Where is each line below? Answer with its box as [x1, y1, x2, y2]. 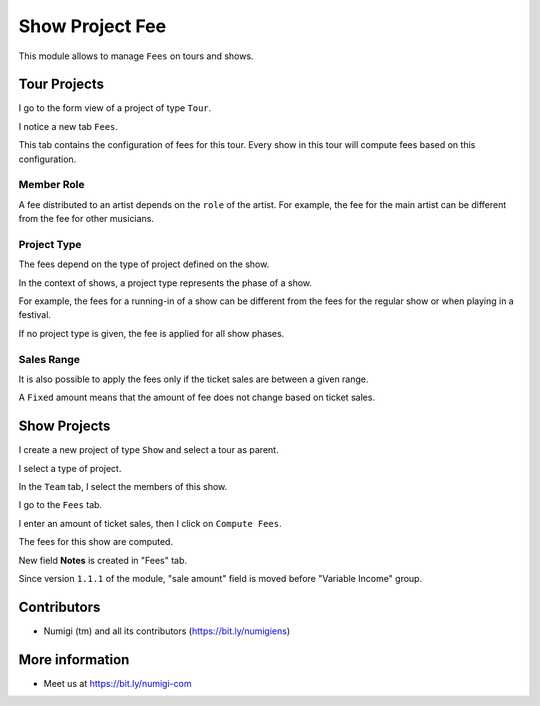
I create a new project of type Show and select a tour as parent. [18, 444, 279, 456]
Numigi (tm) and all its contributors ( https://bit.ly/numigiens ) [43, 625, 291, 637]
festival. [18, 309, 52, 321]
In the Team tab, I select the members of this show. [18, 481, 228, 493]
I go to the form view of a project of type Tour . [18, 102, 212, 114]
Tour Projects [18, 76, 105, 93]
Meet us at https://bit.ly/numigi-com [43, 677, 192, 689]
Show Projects [18, 418, 111, 435]
